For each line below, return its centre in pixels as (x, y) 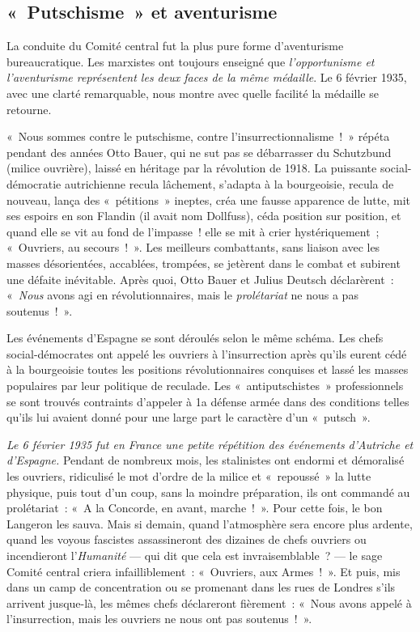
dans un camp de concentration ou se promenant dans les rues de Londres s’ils (201, 587)
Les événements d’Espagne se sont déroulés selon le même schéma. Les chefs (195, 338)
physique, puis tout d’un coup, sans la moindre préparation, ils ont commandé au (208, 492)
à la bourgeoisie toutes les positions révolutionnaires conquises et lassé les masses (208, 369)
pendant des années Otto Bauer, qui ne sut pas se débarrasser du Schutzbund (199, 152)
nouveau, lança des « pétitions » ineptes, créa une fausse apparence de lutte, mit (209, 199)
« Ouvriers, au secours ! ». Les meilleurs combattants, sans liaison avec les (193, 247)
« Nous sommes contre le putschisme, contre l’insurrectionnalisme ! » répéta (198, 136)
